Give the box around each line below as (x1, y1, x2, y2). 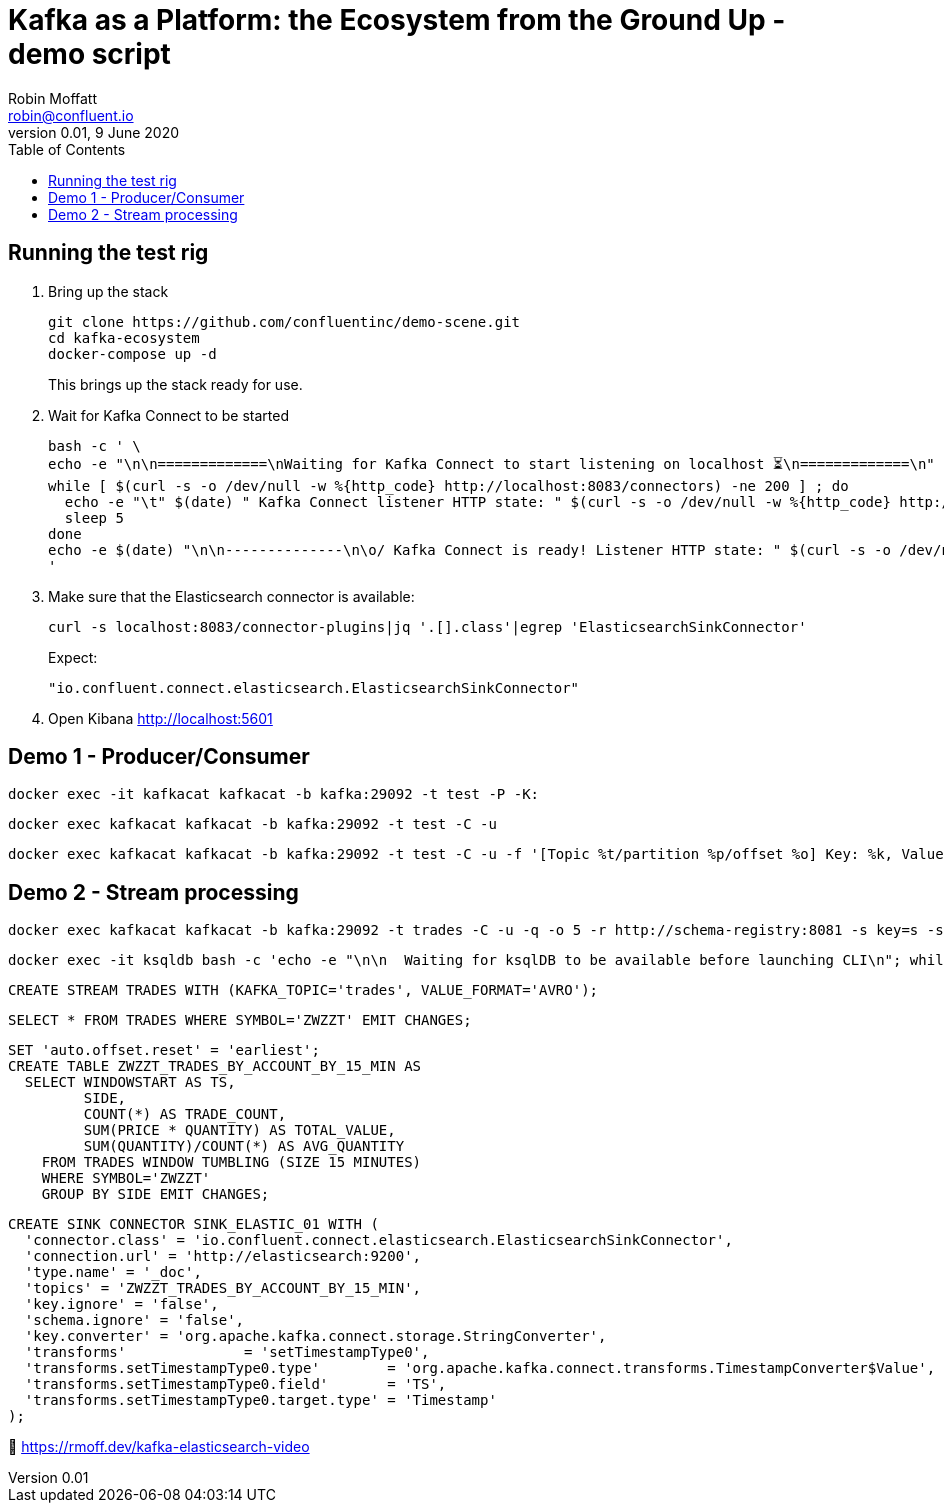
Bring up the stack (48, 282, 169, 300)
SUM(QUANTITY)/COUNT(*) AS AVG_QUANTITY (83, 1138, 405, 1155)
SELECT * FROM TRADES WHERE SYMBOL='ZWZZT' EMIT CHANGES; (8, 1012, 472, 1029)
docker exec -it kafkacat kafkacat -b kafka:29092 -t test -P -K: (8, 786, 540, 803)
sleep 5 (64, 509, 124, 526)
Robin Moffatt (8, 89, 98, 107)
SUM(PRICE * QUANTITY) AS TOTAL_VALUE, (83, 1122, 396, 1139)
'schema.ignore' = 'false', (24, 1312, 245, 1329)
